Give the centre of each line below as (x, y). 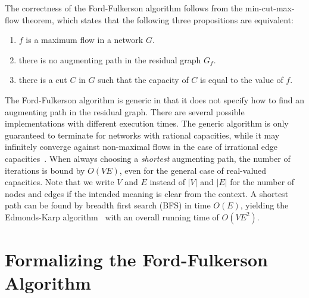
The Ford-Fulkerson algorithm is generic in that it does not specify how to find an (154, 99)
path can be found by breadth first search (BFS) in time (108, 205)
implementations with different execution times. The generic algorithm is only (147, 123)
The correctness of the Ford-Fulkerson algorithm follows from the (124, 8)
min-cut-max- (270, 8)
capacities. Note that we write (60, 182)
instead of (167, 182)
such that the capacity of (143, 80)
